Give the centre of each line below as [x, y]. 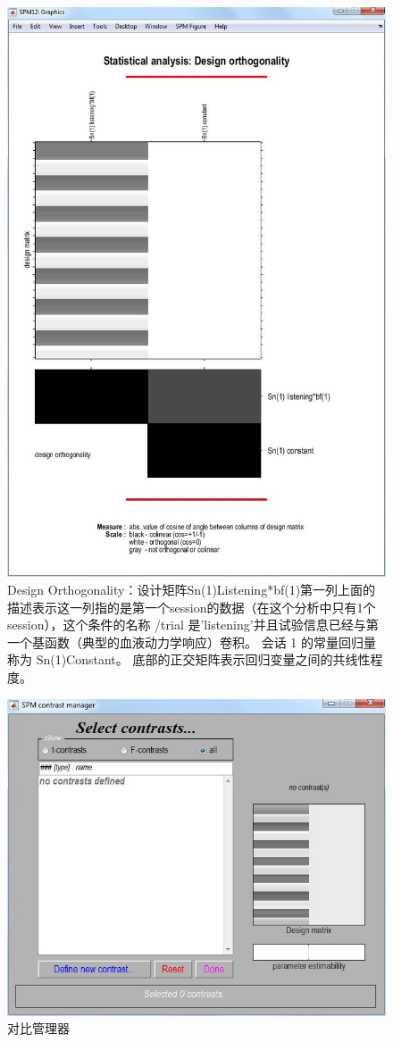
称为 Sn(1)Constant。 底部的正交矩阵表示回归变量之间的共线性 [189, 659]
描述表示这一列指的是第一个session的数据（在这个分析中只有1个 [192, 607]
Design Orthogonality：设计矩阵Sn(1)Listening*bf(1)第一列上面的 [192, 590]
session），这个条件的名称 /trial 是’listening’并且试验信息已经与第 [193, 625]
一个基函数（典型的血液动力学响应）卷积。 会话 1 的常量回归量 [192, 642]
